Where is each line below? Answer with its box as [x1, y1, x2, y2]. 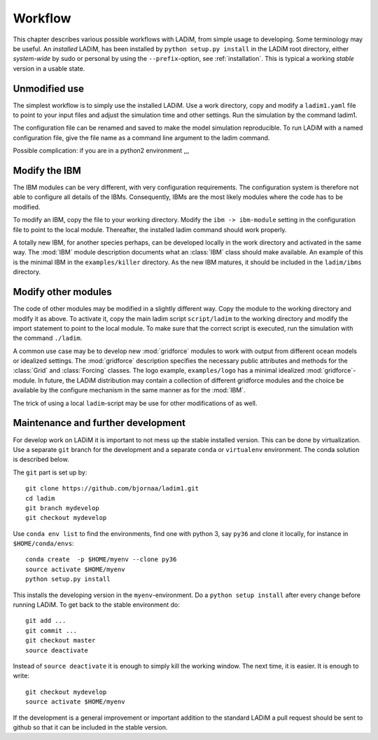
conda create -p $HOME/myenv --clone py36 [25, 556, 177, 563]
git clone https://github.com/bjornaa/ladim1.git [25, 484, 199, 493]
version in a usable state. [13, 64, 85, 73]
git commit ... [25, 626, 78, 634]
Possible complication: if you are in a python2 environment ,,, [13, 146, 190, 155]
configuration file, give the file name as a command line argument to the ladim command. [13, 133, 270, 142]
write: [13, 671, 29, 680]
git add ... [25, 617, 66, 625]
